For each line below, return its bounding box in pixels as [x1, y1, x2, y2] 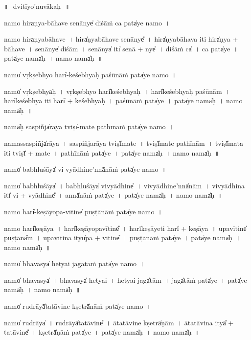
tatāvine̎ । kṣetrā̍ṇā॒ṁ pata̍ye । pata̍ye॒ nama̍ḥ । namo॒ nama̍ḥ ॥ [4, 327, 200, 337]
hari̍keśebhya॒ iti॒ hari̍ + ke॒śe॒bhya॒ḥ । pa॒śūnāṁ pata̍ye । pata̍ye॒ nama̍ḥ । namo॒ [4, 95, 243, 106]
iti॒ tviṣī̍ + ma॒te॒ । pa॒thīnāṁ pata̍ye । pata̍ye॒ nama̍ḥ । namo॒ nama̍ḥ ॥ [4, 147, 220, 158]
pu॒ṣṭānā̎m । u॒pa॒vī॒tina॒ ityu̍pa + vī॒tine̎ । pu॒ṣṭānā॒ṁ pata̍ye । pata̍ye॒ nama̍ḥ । [4, 232, 241, 243]
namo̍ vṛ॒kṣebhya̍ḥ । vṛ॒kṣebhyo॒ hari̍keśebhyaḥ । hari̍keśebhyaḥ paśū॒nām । [4, 86, 230, 96]
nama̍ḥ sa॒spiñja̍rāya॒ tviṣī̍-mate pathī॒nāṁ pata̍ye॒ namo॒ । [4, 121, 174, 132]
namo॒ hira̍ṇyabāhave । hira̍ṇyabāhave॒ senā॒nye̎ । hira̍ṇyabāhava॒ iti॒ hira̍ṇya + [4, 34, 238, 44]
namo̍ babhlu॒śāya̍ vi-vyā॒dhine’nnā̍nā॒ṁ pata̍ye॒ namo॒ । [4, 164, 166, 174]
